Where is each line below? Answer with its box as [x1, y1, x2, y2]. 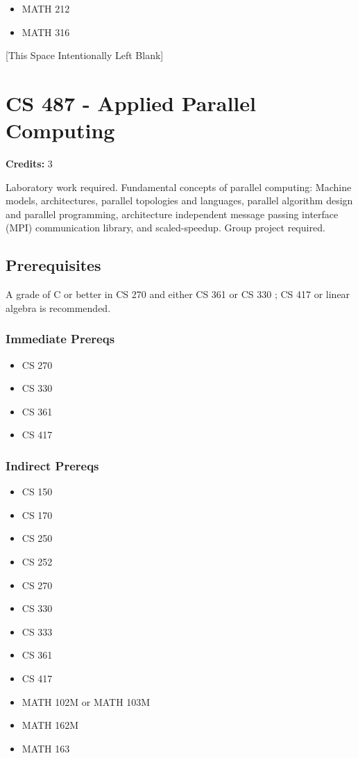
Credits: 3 [6, 156, 53, 171]
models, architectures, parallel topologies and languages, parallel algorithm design [6, 193, 353, 208]
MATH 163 [22, 741, 70, 755]
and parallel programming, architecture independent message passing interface [6, 206, 339, 221]
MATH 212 [22, 1, 70, 15]
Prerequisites [6, 254, 101, 276]
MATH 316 [22, 24, 70, 39]
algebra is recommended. [6, 300, 111, 315]
